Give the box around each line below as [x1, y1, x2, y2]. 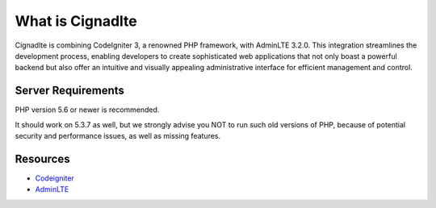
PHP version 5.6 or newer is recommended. [15, 105, 160, 114]
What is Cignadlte [15, 12, 137, 30]
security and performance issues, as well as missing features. [15, 131, 221, 141]
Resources [15, 152, 70, 165]
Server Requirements [15, 84, 125, 98]
